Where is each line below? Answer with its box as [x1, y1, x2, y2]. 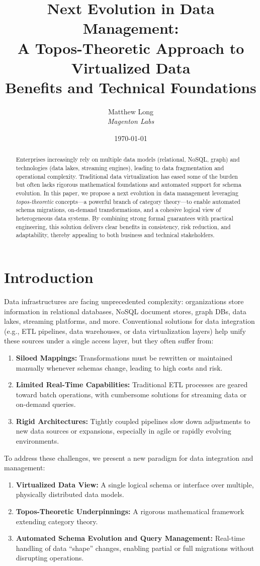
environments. [16, 436, 59, 446]
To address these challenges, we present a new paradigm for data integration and [4, 452, 253, 463]
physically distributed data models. [16, 489, 124, 500]
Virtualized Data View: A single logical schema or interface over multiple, [16, 479, 254, 489]
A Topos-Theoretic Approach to [17, 37, 244, 58]
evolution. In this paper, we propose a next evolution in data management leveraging [16, 189, 238, 197]
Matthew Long [108, 106, 154, 116]
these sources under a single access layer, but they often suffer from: [4, 335, 214, 346]
